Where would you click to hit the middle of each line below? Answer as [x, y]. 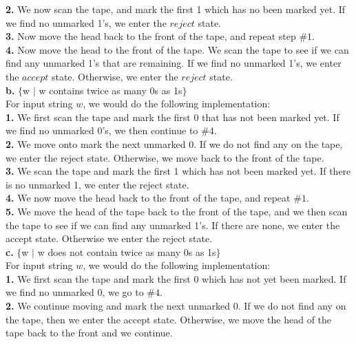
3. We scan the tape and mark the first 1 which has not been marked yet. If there [178, 171]
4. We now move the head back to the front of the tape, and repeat [148, 198]
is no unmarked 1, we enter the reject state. [97, 184]
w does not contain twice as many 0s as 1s [127, 251]
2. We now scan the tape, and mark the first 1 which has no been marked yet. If [176, 9]
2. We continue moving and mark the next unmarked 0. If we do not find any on [176, 306]
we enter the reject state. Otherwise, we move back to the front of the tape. [165, 157]
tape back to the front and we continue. [89, 333]
